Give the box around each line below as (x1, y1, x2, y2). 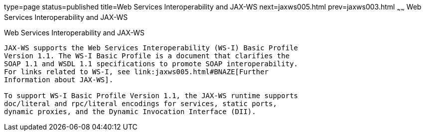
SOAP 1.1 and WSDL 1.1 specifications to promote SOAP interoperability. (4, 59, 298, 68)
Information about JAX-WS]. (4, 75, 114, 84)
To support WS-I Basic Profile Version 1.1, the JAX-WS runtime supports (4, 91, 298, 100)
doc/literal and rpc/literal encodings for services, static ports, (4, 99, 277, 108)
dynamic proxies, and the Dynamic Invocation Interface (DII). (4, 107, 256, 116)
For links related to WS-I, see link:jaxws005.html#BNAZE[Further (4, 67, 269, 76)
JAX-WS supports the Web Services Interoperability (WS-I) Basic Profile (4, 43, 298, 52)
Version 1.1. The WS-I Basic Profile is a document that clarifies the (4, 51, 290, 60)
